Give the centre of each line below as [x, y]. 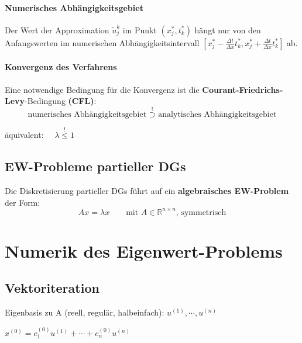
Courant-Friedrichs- [243, 89]
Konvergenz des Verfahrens [61, 67]
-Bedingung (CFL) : [61, 101]
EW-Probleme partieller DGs [95, 166]
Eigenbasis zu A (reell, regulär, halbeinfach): [85, 312]
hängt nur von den [228, 30]
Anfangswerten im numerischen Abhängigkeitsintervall [102, 42]
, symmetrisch [201, 212]
